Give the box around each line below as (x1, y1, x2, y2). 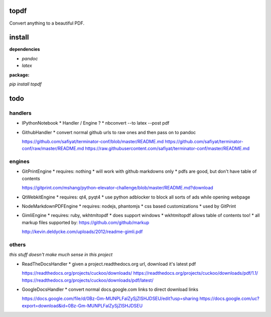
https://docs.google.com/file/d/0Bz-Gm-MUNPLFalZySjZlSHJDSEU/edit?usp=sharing (22, 295, 199, 301)
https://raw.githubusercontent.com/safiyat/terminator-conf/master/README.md (85, 146, 250, 152)
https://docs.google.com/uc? (199, 295, 259, 301)
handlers (9, 110, 32, 117)
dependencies (9, 46, 40, 52)
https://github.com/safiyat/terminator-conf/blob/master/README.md (22, 138, 164, 144)
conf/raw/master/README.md (22, 146, 84, 152)
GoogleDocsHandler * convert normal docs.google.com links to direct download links (22, 286, 198, 292)
